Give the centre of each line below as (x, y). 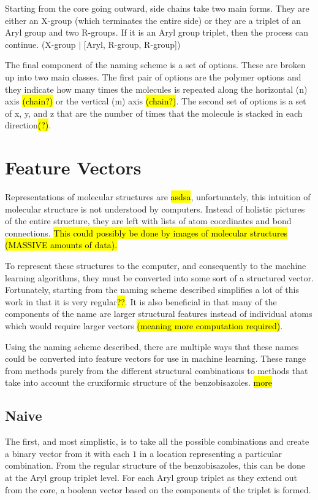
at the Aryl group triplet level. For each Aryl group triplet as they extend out (151, 477)
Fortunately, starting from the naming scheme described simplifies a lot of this (152, 290)
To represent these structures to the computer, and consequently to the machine (156, 266)
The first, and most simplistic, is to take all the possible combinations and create (157, 441)
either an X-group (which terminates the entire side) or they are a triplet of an (153, 20)
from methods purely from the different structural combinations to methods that (157, 370)
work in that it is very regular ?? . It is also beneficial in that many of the (141, 301)
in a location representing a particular (210, 453)
